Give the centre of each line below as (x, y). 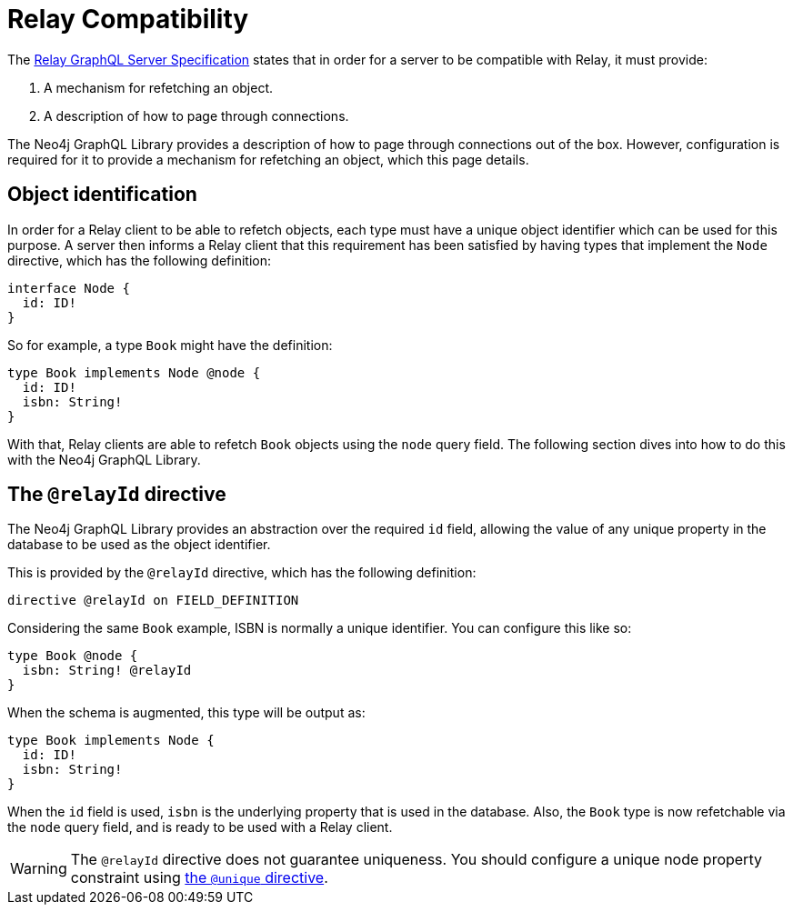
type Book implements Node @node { (134, 372)
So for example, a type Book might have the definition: (170, 345)
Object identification (102, 195)
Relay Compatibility (128, 19)
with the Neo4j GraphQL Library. (104, 459)
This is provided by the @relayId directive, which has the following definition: (242, 573)
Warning (39, 869)
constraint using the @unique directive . (199, 878)
